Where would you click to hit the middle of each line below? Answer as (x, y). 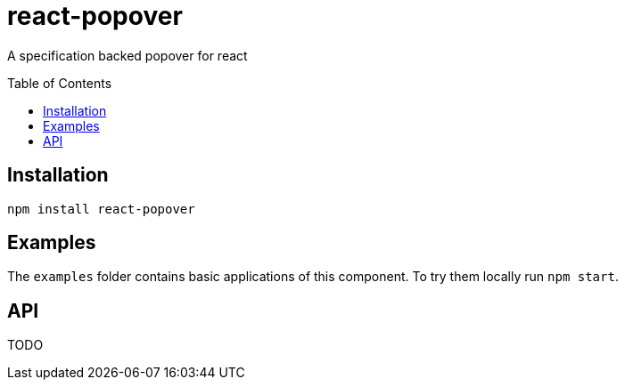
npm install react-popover (101, 209)
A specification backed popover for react (127, 55)
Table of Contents (60, 83)
